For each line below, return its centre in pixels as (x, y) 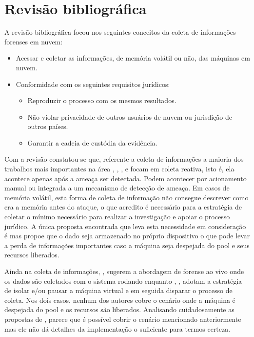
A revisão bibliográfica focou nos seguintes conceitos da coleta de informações (120, 32)
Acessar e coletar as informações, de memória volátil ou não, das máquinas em (133, 58)
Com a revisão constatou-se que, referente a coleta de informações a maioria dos (124, 159)
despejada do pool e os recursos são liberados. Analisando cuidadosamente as (119, 309)
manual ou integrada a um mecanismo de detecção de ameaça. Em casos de (117, 188)
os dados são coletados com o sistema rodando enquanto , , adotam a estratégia (123, 281)
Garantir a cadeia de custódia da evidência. (92, 142)
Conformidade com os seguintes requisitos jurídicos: (93, 84)
